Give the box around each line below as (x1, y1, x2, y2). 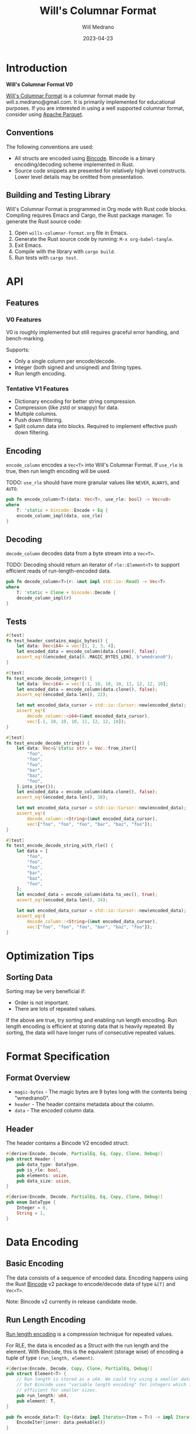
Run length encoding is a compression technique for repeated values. (6, 1330, 173, 1338)
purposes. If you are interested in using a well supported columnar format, (6, 104, 185, 112)
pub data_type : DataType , (16, 1161, 80, 1167)
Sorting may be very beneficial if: (6, 988, 86, 995)
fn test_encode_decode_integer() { (6, 675, 93, 681)
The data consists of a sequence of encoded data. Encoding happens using (6, 1274, 188, 1281)
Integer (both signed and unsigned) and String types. (14, 364, 142, 371)
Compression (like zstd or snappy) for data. (14, 404, 119, 411)
